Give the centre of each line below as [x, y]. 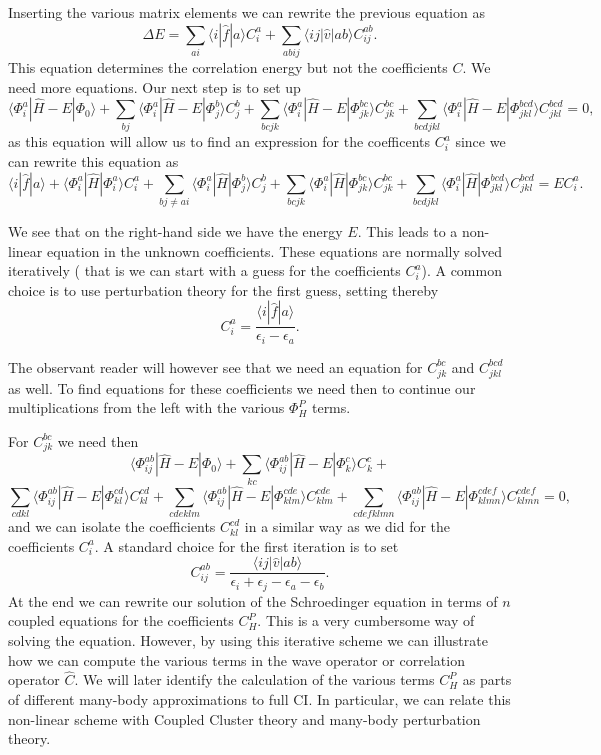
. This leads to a [407, 230]
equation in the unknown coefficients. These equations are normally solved [274, 250]
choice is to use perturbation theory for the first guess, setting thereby [223, 289]
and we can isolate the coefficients [112, 526]
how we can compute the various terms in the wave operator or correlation [236, 659]
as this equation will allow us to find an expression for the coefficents [219, 141]
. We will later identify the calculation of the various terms [254, 679]
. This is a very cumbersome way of [366, 620]
